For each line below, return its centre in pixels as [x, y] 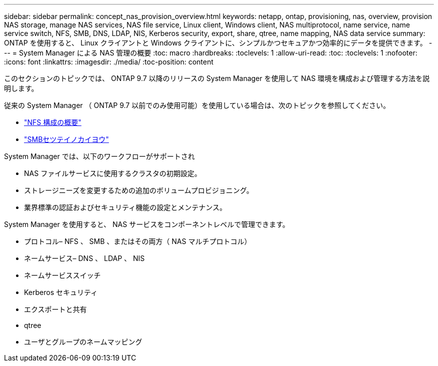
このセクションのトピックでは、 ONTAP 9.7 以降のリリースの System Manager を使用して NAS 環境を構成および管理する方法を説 [217, 78]
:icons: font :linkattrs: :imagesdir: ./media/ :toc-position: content [109, 62]
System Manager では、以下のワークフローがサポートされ [99, 156]
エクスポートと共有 [55, 309]
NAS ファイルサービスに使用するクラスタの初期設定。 [113, 173]
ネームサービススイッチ [62, 275]
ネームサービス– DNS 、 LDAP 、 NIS [84, 258]
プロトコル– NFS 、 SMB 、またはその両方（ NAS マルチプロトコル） [138, 241]
